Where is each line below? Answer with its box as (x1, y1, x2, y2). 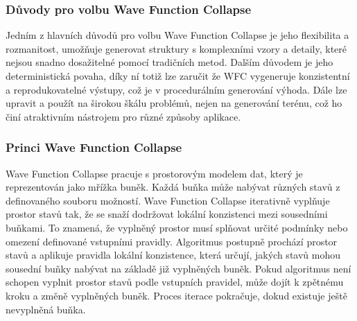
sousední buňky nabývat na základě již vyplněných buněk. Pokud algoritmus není (6, 261, 351, 275)
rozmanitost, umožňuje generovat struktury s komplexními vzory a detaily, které (6, 41, 347, 55)
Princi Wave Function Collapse (6, 139, 182, 156)
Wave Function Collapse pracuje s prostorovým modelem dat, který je (6, 166, 303, 180)
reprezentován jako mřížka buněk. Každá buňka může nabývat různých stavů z (6, 180, 340, 194)
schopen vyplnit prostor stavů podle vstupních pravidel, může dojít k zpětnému (6, 275, 344, 289)
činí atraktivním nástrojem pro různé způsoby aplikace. (6, 109, 241, 123)
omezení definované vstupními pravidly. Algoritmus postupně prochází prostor (6, 234, 338, 248)
